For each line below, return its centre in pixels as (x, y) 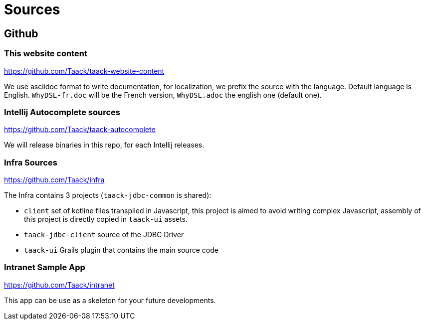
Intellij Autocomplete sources (62, 112)
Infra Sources (31, 162)
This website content (46, 54)
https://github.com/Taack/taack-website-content (84, 71)
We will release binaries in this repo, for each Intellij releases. (104, 145)
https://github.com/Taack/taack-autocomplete (80, 130)
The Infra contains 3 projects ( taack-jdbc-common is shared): (108, 195)
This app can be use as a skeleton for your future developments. (110, 300)
